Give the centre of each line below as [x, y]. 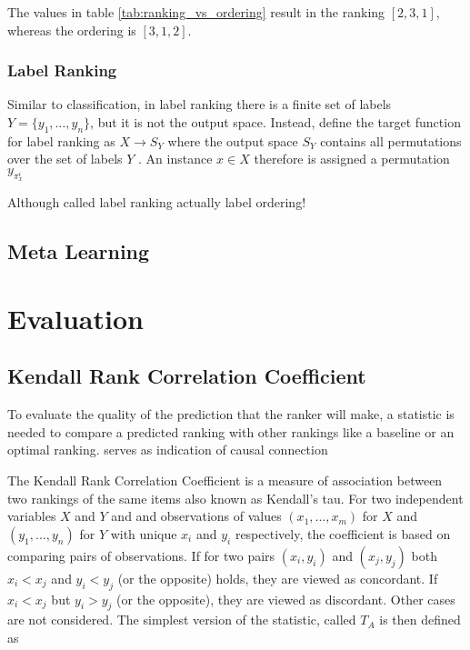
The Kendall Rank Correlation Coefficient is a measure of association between [225, 480]
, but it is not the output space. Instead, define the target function [275, 122]
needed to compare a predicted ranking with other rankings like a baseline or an [231, 431]
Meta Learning [79, 251]
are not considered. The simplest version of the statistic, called [182, 620]
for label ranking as [61, 140]
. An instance [175, 159]
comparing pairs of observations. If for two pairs [141, 555]
